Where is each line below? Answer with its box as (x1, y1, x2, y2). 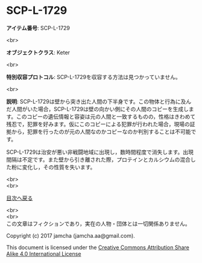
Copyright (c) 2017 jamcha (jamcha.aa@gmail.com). (6, 232, 136, 239)
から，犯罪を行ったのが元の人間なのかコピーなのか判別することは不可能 (11, 128, 191, 135)
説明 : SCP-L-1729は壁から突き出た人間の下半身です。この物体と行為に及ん (6, 98, 192, 105)
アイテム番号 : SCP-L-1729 (6, 24, 71, 31)
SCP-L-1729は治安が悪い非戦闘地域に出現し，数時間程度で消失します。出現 (6, 148, 194, 156)
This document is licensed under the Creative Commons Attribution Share (6, 244, 190, 251)
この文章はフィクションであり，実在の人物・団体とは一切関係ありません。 (6, 220, 191, 227)
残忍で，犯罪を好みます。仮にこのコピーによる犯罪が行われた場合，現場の (6, 120, 190, 127)
